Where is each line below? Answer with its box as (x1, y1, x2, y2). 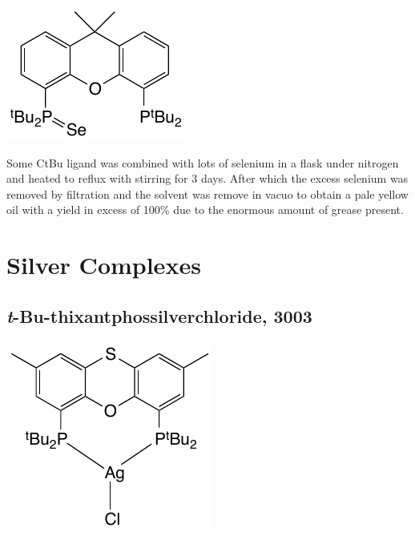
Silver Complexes (6, 248, 201, 281)
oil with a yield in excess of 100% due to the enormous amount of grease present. (6, 201, 404, 218)
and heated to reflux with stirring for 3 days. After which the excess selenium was (6, 170, 409, 187)
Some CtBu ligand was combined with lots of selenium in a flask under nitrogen (6, 154, 399, 171)
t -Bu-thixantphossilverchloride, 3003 (6, 303, 312, 328)
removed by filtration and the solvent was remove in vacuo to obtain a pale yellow (6, 185, 409, 202)
